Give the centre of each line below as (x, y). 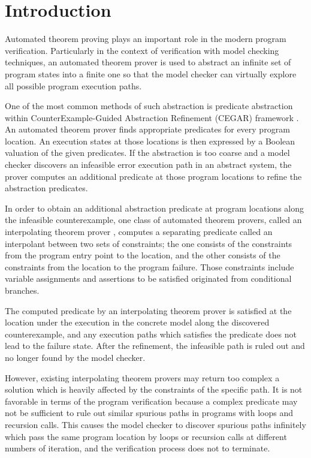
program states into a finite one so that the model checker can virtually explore (151, 73)
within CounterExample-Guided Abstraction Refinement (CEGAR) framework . (152, 117)
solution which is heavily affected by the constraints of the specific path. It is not (154, 389)
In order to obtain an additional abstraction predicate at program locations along (154, 208)
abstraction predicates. (46, 188)
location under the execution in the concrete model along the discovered (137, 322)
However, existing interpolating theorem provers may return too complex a (142, 377)
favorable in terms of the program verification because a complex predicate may (151, 401)
